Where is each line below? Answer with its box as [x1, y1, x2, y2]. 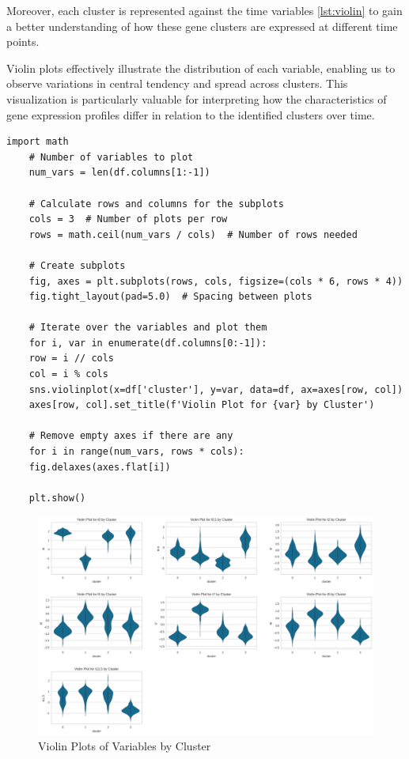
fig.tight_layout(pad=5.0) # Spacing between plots [28, 291, 312, 303]
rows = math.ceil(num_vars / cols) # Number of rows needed [28, 228, 358, 240]
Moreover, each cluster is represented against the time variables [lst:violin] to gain [6, 2, 403, 18]
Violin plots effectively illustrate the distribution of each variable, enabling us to [6, 59, 396, 76]
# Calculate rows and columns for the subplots [28, 198, 284, 210]
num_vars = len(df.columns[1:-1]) [28, 167, 210, 179]
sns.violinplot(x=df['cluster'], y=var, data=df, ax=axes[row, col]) [28, 383, 403, 395]
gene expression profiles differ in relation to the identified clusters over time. [6, 106, 375, 123]
